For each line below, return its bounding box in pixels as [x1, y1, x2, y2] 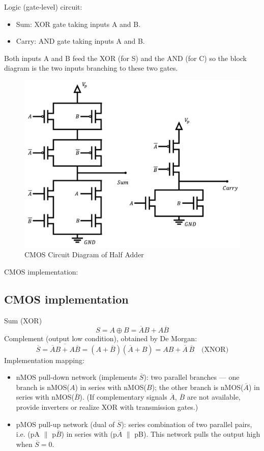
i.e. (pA [16, 429, 40, 439]
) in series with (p [61, 429, 117, 439]
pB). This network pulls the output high [134, 429, 260, 439]
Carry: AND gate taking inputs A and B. [16, 36, 145, 46]
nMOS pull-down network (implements [16, 372, 137, 382]
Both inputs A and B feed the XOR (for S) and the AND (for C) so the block [4, 52, 247, 63]
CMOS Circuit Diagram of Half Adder [24, 249, 144, 260]
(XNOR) [201, 346, 229, 353]
